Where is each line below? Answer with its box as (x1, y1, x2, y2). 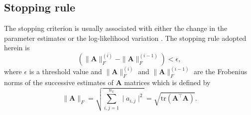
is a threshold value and (29, 66, 102, 77)
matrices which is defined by (124, 77, 211, 88)
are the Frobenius (194, 66, 248, 77)
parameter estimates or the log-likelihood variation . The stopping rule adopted (4, 32, 247, 43)
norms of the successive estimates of (4, 77, 114, 88)
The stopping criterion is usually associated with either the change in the (4, 23, 228, 33)
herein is (4, 42, 30, 53)
